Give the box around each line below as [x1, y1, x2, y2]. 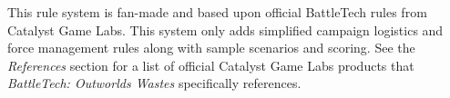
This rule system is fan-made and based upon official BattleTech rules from [7, 3, 427, 21]
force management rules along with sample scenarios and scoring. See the [7, 38, 415, 57]
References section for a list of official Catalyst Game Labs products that [7, 55, 414, 74]
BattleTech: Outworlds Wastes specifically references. [7, 73, 302, 93]
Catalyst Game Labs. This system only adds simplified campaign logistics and [7, 20, 444, 39]
